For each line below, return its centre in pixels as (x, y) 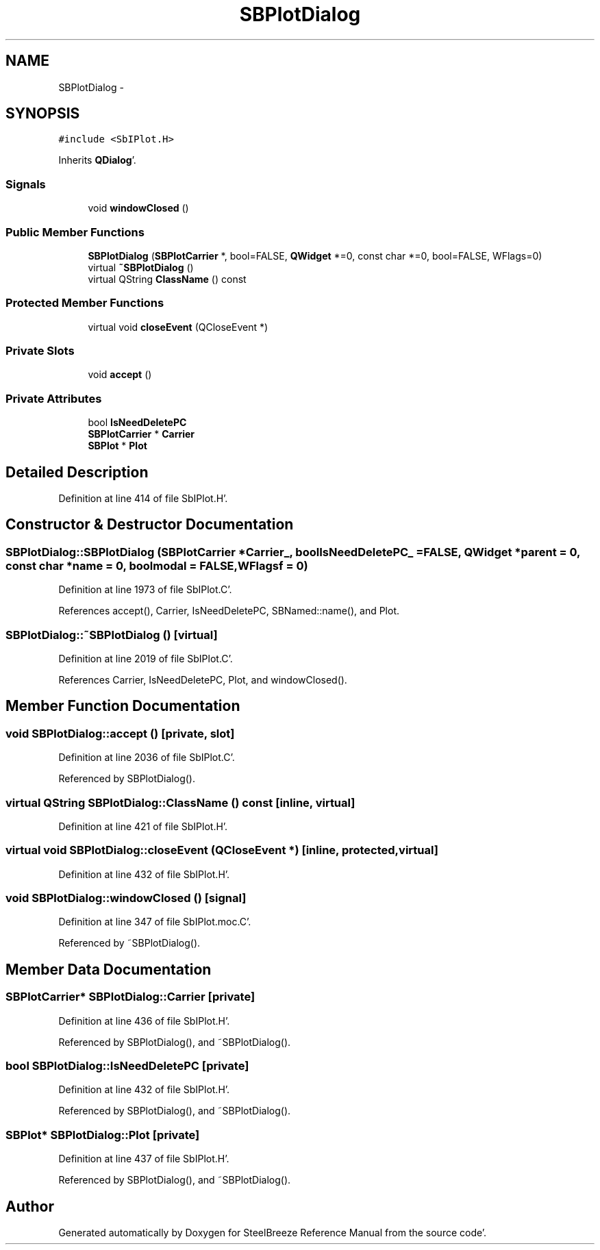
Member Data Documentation (109, 969)
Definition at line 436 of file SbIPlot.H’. (144, 1021)
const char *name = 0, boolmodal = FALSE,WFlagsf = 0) (157, 565)
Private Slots (40, 351)
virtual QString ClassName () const (167, 279)
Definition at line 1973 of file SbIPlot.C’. (145, 590)
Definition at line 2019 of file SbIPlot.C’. (146, 659)
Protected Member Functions (85, 303)
